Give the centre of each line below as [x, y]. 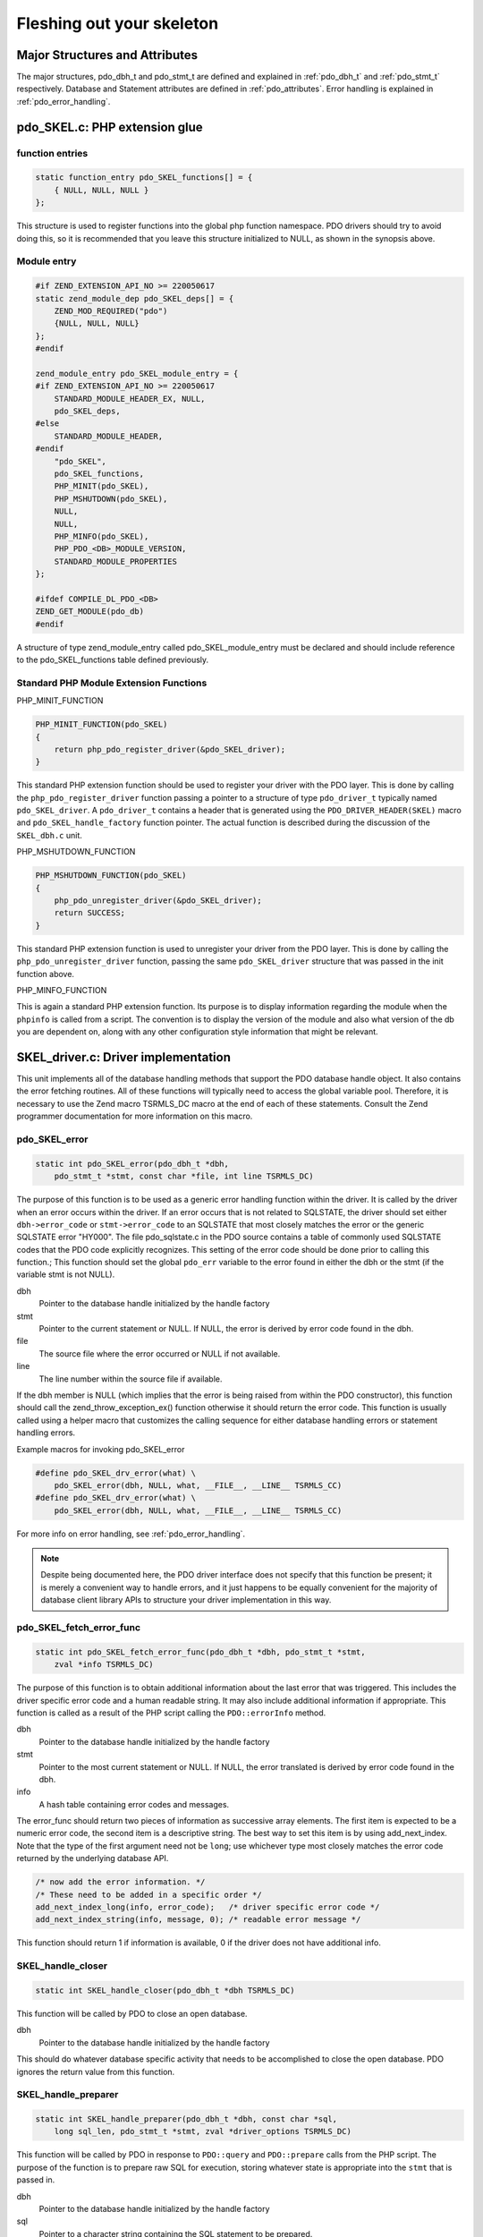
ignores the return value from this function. [96, 2071]
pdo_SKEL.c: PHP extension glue [110, 127]
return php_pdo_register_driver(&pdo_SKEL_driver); [170, 749]
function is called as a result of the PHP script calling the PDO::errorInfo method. [171, 1713]
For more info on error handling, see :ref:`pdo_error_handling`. [131, 1534]
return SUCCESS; [89, 913]
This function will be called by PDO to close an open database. [132, 2013]
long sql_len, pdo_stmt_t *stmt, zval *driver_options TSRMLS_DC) [203, 2131]
